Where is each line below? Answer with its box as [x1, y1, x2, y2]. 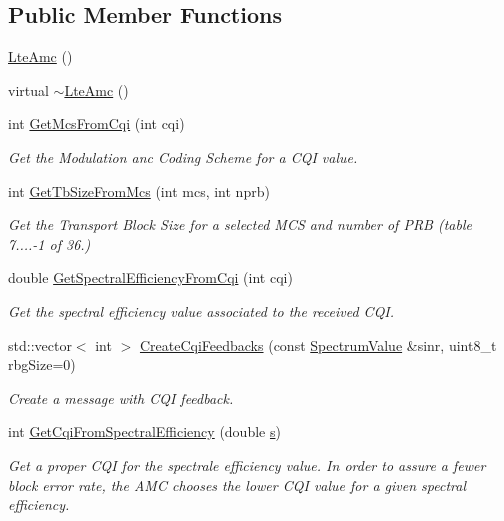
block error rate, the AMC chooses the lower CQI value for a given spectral [8, 474, 466, 495]
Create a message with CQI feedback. [8, 387, 234, 408]
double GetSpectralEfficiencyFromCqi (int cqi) [8, 267, 293, 288]
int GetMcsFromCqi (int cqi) [8, 113, 185, 134]
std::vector [8, 334, 72, 355]
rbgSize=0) [8, 354, 76, 375]
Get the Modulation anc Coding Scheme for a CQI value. [8, 146, 358, 167]
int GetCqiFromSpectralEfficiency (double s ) [8, 421, 281, 442]
